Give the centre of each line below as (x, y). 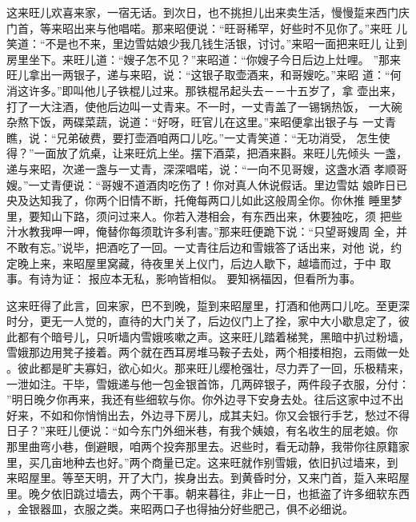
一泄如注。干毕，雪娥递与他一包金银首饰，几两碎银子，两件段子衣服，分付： (208, 383)
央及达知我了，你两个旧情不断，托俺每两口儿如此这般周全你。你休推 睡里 (199, 200)
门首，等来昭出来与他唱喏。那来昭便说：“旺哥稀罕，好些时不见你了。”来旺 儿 (207, 28)
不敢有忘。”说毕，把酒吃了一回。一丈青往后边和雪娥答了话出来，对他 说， (199, 247)
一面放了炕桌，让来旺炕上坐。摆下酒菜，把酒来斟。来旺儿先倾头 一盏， (221, 153)
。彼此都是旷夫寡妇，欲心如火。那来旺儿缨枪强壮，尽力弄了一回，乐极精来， (208, 368)
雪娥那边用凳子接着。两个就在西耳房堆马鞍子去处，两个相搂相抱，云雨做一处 (208, 352)
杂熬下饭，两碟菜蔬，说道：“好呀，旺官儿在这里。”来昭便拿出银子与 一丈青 (201, 122)
